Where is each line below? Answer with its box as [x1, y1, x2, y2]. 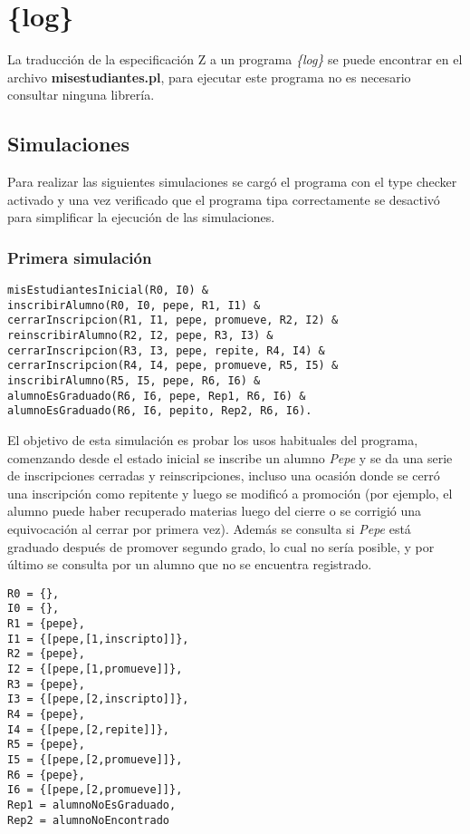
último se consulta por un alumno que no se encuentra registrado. [7, 555, 372, 574]
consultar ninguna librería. [7, 85, 155, 104]
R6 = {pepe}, [7, 768, 85, 781]
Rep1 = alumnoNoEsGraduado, [7, 798, 177, 811]
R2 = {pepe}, [7, 647, 85, 661]
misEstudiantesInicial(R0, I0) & [7, 284, 208, 297]
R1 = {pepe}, [7, 617, 85, 631]
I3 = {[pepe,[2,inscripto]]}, [7, 693, 189, 706]
